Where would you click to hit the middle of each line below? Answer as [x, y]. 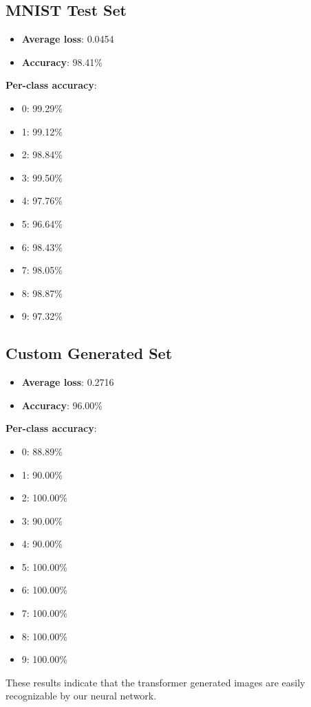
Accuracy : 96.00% [62, 405]
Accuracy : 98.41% [62, 62]
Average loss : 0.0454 [68, 39]
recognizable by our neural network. [81, 696]
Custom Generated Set [89, 353]
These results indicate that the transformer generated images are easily [155, 682]
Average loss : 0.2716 [68, 382]
